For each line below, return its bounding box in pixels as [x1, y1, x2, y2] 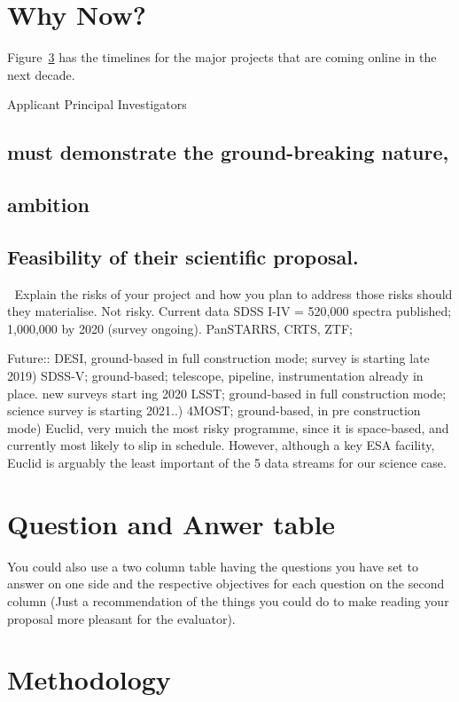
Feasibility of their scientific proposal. [7, 242, 359, 270]
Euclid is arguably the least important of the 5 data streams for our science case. [7, 454, 447, 472]
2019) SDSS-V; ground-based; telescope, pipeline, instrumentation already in [7, 367, 424, 385]
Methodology [7, 661, 171, 698]
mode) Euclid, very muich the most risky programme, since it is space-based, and [7, 418, 449, 437]
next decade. [7, 65, 75, 83]
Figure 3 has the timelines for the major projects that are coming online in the [7, 48, 437, 67]
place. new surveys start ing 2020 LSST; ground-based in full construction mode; [7, 383, 447, 402]
